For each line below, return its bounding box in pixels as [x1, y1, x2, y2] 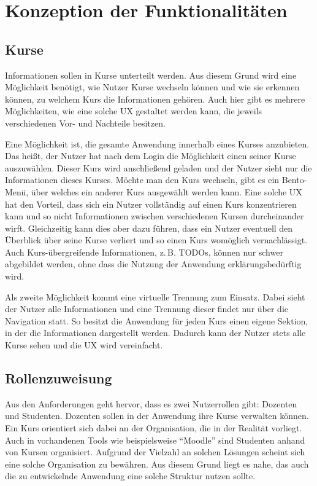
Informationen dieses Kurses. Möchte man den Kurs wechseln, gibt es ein [5, 173, 280, 186]
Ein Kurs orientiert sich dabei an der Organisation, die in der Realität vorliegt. [5, 421, 302, 434]
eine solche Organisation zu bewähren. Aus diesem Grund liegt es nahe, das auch [5, 457, 309, 470]
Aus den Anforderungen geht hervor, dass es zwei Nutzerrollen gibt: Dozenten [5, 397, 297, 410]
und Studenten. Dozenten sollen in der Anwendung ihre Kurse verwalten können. [5, 409, 309, 422]
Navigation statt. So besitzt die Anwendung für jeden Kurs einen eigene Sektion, [5, 314, 308, 327]
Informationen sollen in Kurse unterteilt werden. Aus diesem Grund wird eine [5, 68, 297, 81]
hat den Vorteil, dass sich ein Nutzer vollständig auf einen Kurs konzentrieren [5, 197, 297, 210]
